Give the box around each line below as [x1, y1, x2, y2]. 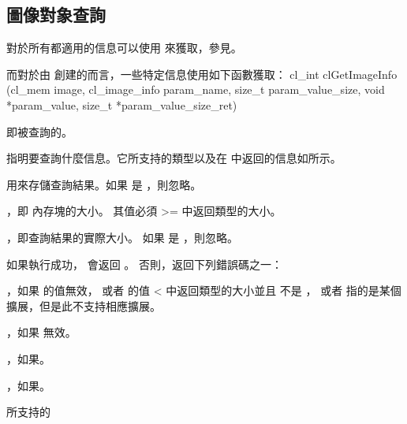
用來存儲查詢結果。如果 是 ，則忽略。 [6, 176, 202, 192]
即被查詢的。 [6, 123, 73, 139]
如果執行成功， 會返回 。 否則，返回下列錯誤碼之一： [6, 255, 282, 272]
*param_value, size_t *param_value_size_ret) [6, 96, 237, 113]
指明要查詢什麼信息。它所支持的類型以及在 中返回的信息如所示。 [6, 150, 342, 166]
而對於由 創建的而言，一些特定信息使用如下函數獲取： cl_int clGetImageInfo [6, 65, 398, 82]
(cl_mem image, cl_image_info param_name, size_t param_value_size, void [6, 81, 385, 98]
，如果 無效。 [6, 324, 77, 340]
